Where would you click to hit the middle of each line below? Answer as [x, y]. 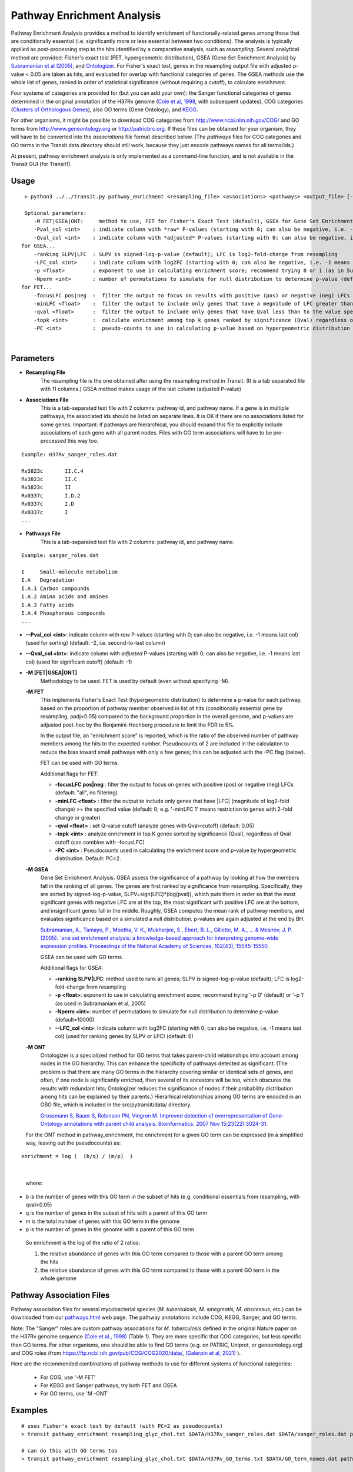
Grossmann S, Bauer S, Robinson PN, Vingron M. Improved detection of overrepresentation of [154, 1115]
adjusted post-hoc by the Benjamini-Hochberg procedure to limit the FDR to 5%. [138, 725]
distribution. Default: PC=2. [88, 858]
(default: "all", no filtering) [86, 793]
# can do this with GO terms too [69, 1451]
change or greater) [78, 817]
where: [34, 1183]
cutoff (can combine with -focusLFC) [100, 842]
